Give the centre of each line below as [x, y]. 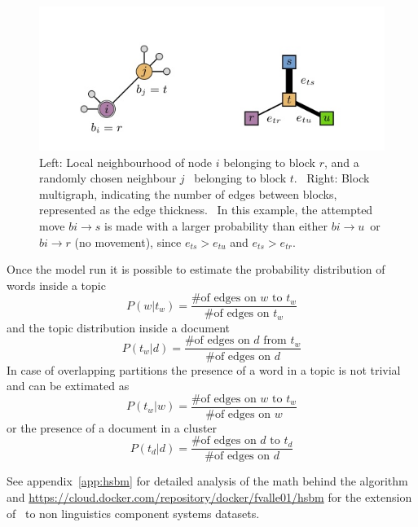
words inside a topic [56, 285]
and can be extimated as [68, 386]
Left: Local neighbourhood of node [126, 162]
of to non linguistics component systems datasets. [133, 513]
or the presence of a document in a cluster [112, 427]
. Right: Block [332, 178]
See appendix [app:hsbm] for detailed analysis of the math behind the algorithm [207, 481]
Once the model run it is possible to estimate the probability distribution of [196, 269]
